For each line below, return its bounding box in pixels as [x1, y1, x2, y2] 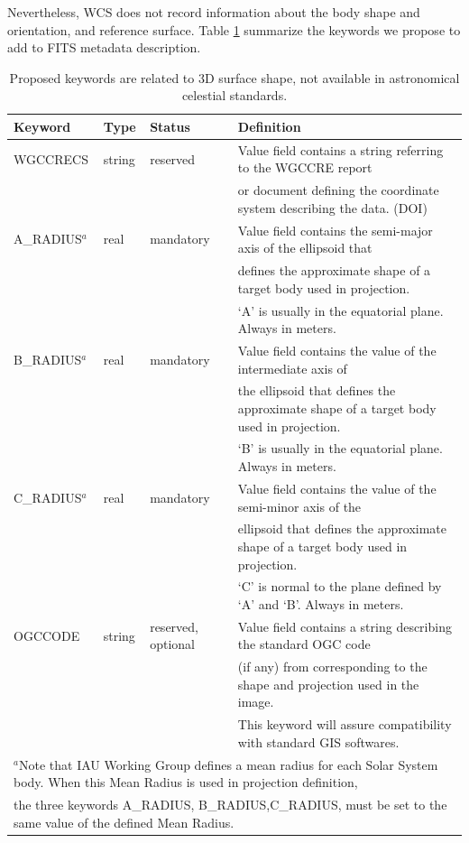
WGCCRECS [14, 149, 88, 168]
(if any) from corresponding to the [237, 657, 428, 676]
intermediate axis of [237, 358, 347, 377]
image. [237, 692, 274, 711]
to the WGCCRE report [237, 158, 372, 177]
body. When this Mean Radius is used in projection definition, [14, 773, 358, 792]
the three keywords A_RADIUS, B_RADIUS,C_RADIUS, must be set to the [14, 795, 447, 814]
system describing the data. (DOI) [237, 198, 428, 217]
